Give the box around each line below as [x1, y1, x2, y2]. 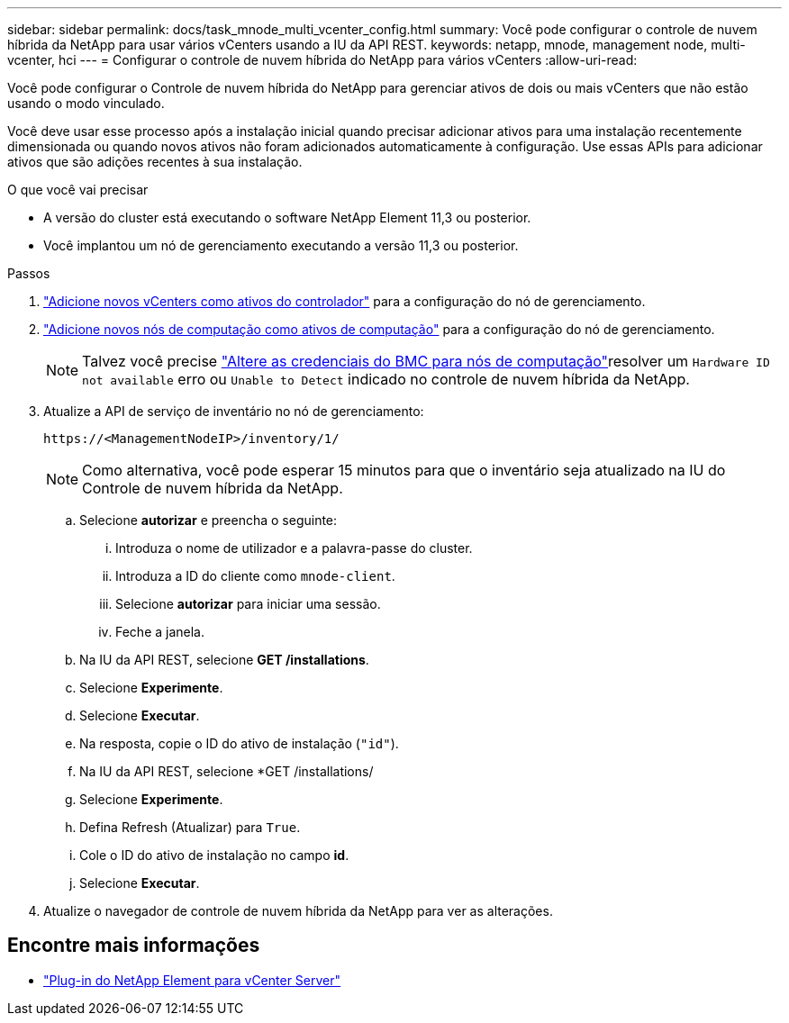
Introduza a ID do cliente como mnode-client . [115, 568, 395, 584]
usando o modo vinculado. [7, 95, 165, 111]
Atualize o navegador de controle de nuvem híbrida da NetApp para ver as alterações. [43, 903, 553, 919]
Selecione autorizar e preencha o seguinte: [79, 512, 338, 528]
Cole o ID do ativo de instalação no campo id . [79, 847, 349, 863]
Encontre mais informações [7, 934, 260, 957]
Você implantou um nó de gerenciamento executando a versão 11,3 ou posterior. [43, 238, 519, 253]
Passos [7, 266, 50, 281]
